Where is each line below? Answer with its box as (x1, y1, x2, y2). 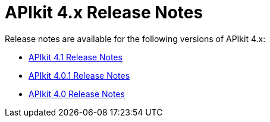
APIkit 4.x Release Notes (5, 2, 203, 23)
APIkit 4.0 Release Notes (29, 88, 125, 99)
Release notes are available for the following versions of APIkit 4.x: (5, 33, 266, 44)
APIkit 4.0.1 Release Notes (29, 70, 130, 81)
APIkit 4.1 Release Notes (29, 52, 123, 62)
